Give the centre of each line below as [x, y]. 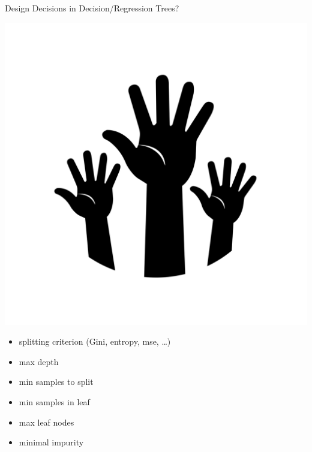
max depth [39, 361]
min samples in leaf [54, 401]
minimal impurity [51, 442]
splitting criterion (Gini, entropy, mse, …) [95, 341]
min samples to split [56, 382]
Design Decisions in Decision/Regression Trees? [92, 8]
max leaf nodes [46, 422]
